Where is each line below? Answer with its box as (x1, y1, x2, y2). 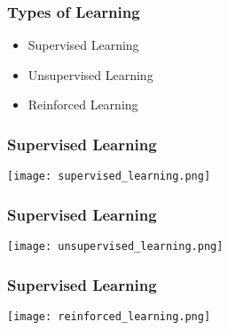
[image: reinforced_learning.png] (7, 310, 211, 323)
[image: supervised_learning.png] (7, 170, 211, 183)
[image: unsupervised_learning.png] (7, 240, 224, 254)
